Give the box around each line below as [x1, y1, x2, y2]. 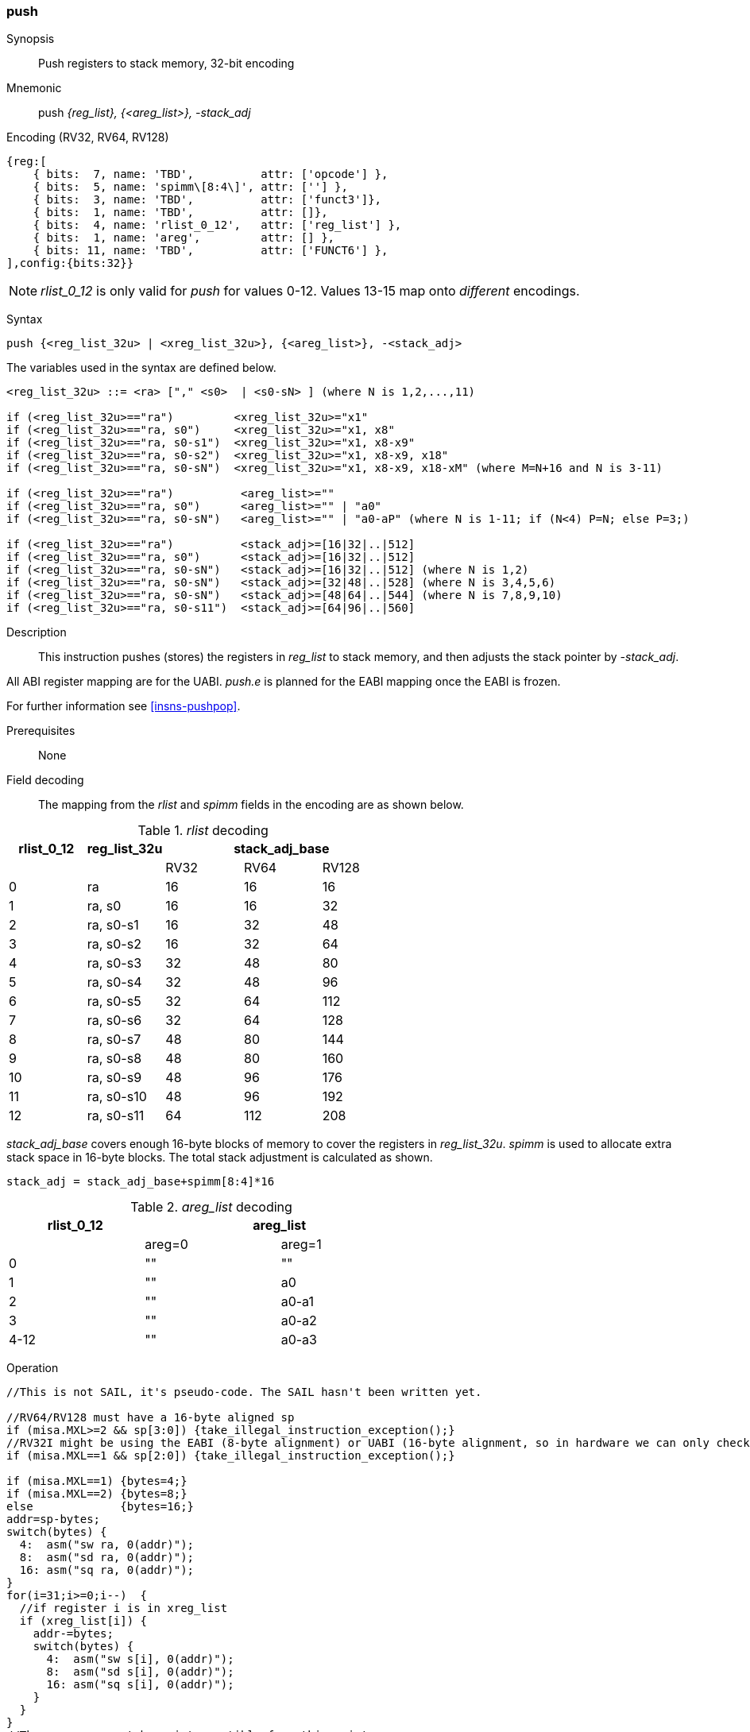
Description [6, 625, 67, 640]
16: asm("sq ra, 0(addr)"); [19, 1564, 195, 1577]
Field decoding [6, 773, 84, 787]
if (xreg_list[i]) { [19, 1614, 148, 1628]
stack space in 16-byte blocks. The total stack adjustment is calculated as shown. [6, 1150, 433, 1165]
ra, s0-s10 [87, 1088, 147, 1105]
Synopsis [6, 32, 55, 46]
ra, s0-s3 [87, 955, 142, 972]
